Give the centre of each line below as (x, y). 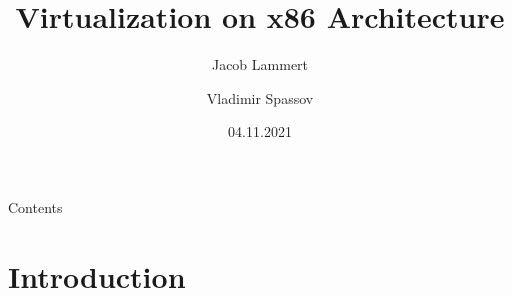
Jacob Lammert (260, 64)
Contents (35, 206)
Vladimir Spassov (260, 97)
